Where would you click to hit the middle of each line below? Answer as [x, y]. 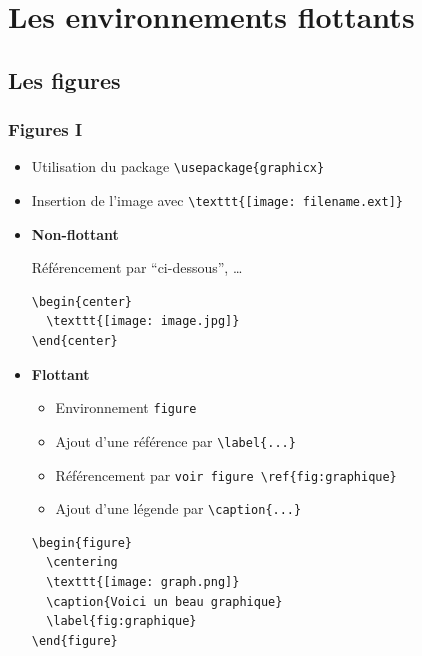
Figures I [45, 129]
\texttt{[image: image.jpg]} [143, 321]
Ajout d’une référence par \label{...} [175, 440]
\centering [82, 562]
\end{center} [74, 341]
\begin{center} [82, 301]
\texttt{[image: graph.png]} [143, 582]
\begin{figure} [82, 542]
